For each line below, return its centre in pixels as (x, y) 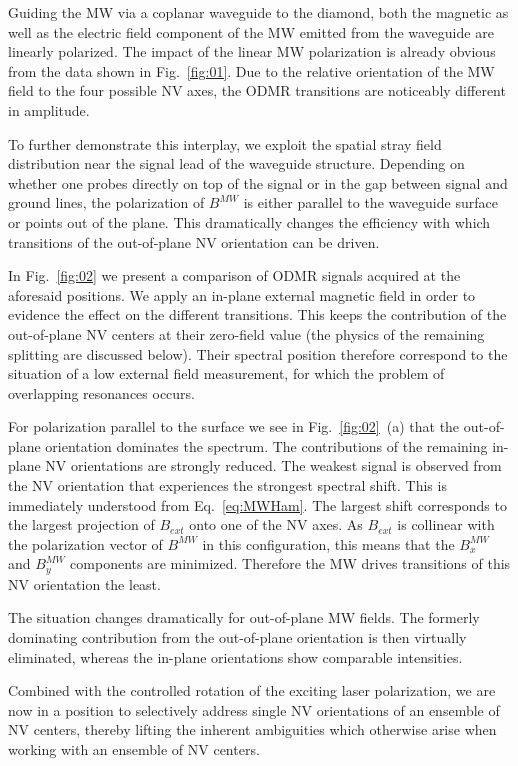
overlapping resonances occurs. (102, 392)
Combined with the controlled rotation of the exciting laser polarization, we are (252, 690)
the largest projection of (81, 524)
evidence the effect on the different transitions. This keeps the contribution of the (257, 314)
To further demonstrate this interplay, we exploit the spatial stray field (225, 143)
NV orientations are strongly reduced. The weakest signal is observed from (273, 465)
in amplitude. (49, 109)
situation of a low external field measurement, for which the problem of (226, 373)
